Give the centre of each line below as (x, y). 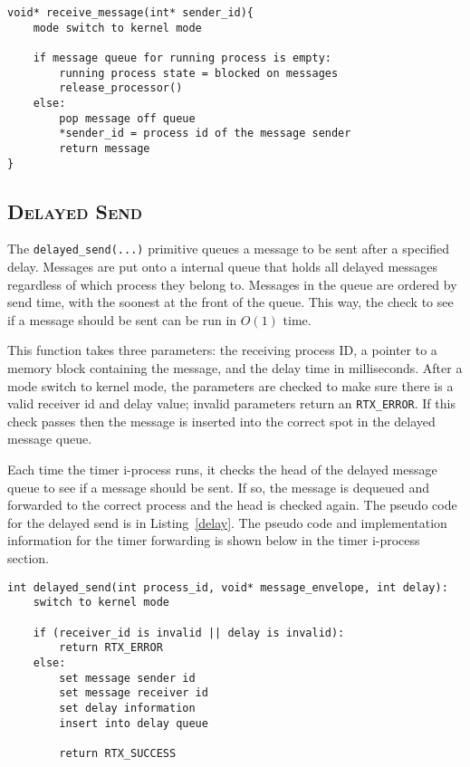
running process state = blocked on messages (199, 73)
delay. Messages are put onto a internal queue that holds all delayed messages (223, 267)
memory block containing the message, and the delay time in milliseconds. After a (235, 368)
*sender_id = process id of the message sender (205, 134)
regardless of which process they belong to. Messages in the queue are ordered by (232, 284)
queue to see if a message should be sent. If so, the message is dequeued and (219, 487)
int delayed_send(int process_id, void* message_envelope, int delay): (228, 587)
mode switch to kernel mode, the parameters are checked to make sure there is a (230, 385)
